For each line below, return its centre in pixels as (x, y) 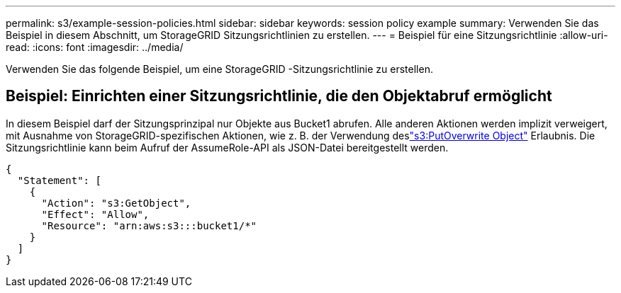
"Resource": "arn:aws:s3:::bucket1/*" (149, 225)
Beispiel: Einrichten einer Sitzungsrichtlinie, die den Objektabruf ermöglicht (279, 96)
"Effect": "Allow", (95, 214)
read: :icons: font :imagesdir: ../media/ (95, 47)
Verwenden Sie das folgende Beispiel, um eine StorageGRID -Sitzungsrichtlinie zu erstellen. (219, 69)
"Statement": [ (59, 180)
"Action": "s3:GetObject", (116, 203)
